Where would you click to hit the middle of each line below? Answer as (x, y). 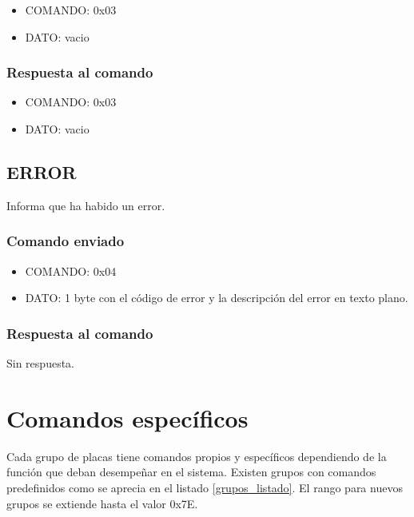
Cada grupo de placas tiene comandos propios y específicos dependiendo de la (197, 456)
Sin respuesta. (40, 363)
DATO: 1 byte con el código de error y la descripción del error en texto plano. (217, 298)
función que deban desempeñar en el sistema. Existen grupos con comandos (191, 472)
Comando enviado (66, 241)
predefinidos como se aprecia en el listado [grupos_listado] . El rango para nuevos (205, 487)
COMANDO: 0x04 (71, 270)
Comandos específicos (127, 418)
